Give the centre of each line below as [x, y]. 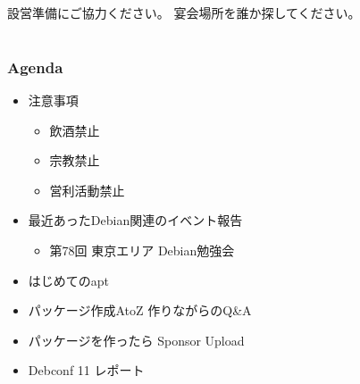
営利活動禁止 [87, 190]
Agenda [35, 67]
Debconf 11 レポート [86, 370]
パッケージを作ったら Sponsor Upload [136, 340]
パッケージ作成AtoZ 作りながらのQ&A [140, 310]
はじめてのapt [69, 280]
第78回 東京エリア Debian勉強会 [142, 250]
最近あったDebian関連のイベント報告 [135, 220]
